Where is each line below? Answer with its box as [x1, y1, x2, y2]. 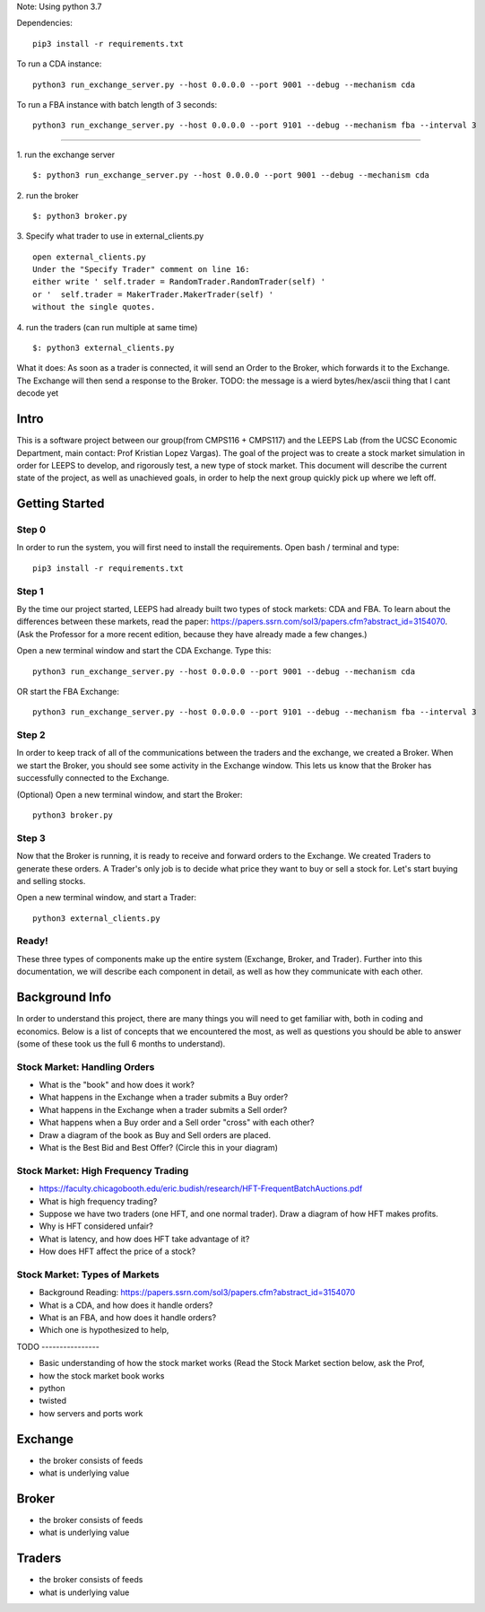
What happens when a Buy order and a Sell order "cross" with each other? [39, 1117, 315, 1128]
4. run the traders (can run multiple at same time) [16, 321, 198, 332]
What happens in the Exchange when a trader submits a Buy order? [39, 1091, 289, 1103]
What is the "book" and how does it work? [39, 1080, 195, 1091]
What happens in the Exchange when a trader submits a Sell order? [39, 1104, 288, 1115]
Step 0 [16, 523, 47, 536]
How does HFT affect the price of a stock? [39, 1246, 196, 1257]
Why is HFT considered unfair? [39, 1221, 154, 1231]
